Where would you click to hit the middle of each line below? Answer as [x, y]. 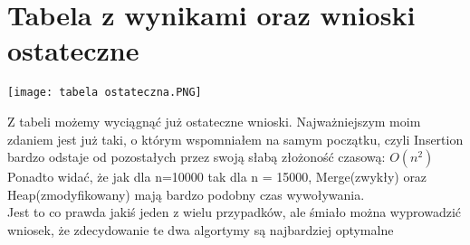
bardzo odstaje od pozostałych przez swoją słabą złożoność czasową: [197, 157]
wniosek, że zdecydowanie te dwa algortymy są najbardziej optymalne [201, 229]
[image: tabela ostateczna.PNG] [105, 93]
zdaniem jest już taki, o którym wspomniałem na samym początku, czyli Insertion [235, 139]
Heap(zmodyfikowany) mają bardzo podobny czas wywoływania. [186, 194]
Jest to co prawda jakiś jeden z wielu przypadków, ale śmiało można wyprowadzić [235, 212]
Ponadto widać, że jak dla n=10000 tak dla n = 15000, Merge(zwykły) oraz [217, 177]
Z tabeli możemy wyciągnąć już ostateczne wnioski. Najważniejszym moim [214, 121]
